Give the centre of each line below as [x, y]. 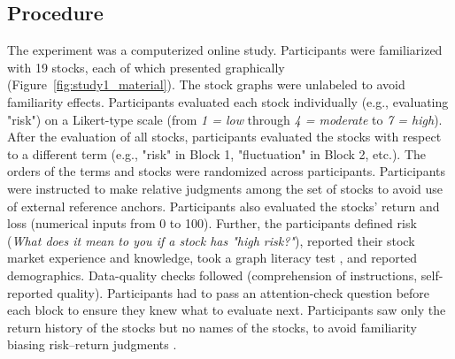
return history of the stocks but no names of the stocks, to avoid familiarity [212, 327]
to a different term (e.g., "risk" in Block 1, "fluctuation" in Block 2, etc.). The [217, 153]
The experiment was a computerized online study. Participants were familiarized [225, 50]
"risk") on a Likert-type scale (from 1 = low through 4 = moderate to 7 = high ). [225, 119]
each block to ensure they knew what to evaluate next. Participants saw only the [227, 310]
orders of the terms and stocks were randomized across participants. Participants [226, 171]
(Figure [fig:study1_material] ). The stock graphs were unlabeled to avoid [206, 84]
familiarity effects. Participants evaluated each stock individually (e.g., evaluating [228, 101]
